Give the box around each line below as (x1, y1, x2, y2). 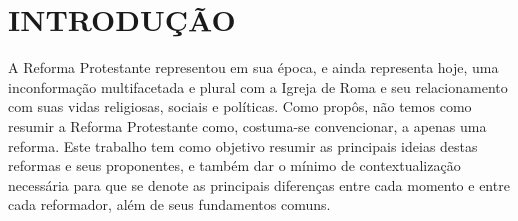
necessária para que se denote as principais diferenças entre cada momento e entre (8, 174, 510, 195)
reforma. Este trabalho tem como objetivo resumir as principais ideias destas (8, 135, 478, 156)
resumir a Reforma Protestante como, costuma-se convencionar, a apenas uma (8, 115, 487, 136)
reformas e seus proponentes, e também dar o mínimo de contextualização (8, 155, 461, 176)
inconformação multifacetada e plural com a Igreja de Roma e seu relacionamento (8, 76, 508, 97)
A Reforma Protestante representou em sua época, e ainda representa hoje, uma (8, 57, 499, 78)
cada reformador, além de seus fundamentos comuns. (8, 194, 331, 215)
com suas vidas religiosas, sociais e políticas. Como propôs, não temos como (8, 96, 472, 117)
